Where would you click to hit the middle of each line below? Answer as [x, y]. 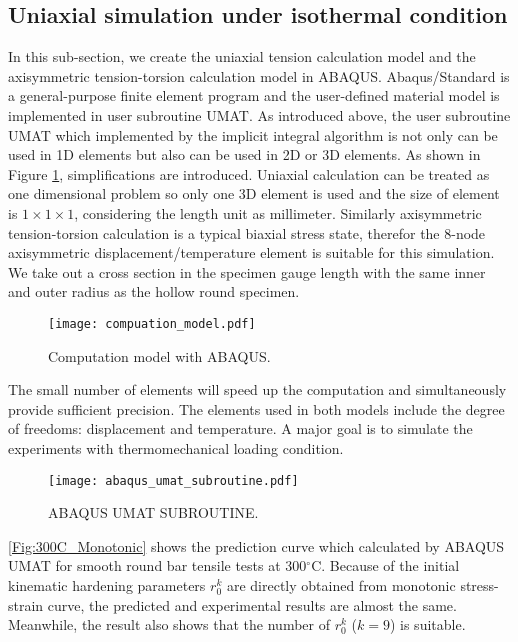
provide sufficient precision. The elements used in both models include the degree [256, 408]
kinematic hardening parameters [107, 584]
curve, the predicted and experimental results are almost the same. [252, 604]
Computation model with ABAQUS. [159, 355]
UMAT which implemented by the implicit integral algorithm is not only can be [253, 134]
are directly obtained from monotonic [341, 584]
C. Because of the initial [385, 565]
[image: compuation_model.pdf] [152, 323]
